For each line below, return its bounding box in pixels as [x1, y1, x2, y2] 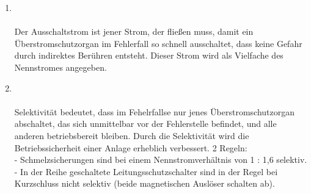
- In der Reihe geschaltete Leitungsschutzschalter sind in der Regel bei [14, 165, 278, 178]
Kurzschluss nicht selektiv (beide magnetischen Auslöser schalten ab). [14, 177, 275, 190]
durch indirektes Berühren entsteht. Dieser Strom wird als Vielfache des [14, 49, 284, 62]
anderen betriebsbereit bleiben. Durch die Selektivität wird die [14, 129, 249, 142]
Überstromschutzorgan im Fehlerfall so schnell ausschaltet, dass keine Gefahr [14, 37, 302, 49]
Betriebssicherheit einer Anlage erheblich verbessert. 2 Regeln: [14, 141, 247, 154]
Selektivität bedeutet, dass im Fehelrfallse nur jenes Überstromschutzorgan [14, 105, 295, 118]
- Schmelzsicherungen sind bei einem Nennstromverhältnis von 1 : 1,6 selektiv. [14, 153, 307, 166]
